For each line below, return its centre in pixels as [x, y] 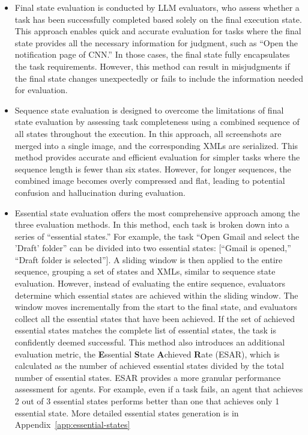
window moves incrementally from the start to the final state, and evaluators [156, 307]
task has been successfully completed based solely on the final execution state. [158, 19]
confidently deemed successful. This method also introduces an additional [150, 342]
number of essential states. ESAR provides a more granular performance [148, 377]
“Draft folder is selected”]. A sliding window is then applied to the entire [149, 259]
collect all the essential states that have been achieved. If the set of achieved [155, 318]
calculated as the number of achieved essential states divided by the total [149, 366]
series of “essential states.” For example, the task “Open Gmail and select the [157, 236]
